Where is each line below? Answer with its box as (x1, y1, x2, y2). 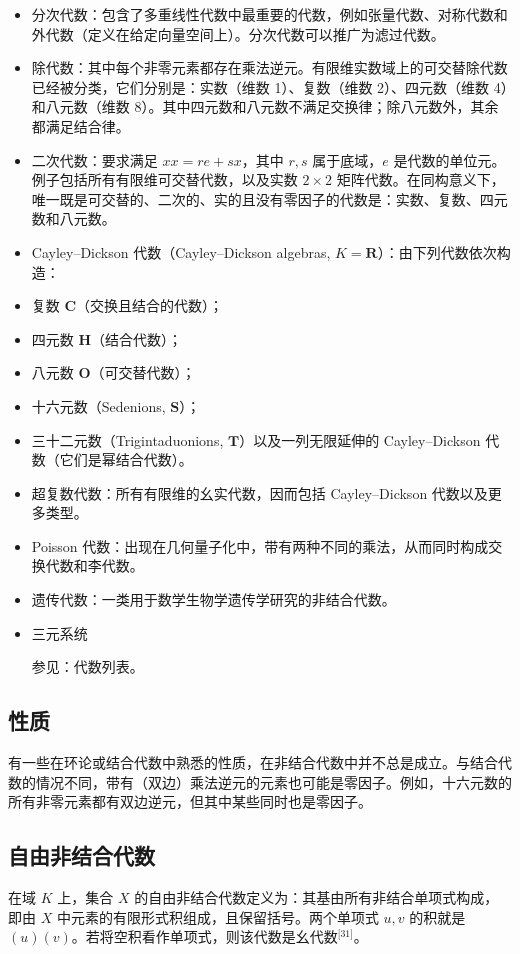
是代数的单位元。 (393, 149, 506, 170)
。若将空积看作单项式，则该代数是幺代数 (71, 926, 338, 947)
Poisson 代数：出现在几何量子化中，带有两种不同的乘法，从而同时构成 (31, 535, 489, 556)
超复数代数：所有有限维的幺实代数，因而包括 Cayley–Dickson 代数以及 (31, 482, 488, 503)
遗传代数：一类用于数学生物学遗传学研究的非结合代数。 (31, 589, 396, 610)
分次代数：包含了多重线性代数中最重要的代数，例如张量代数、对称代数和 (31, 4, 508, 24)
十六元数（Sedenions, (31, 395, 166, 416)
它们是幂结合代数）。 (59, 449, 193, 470)
